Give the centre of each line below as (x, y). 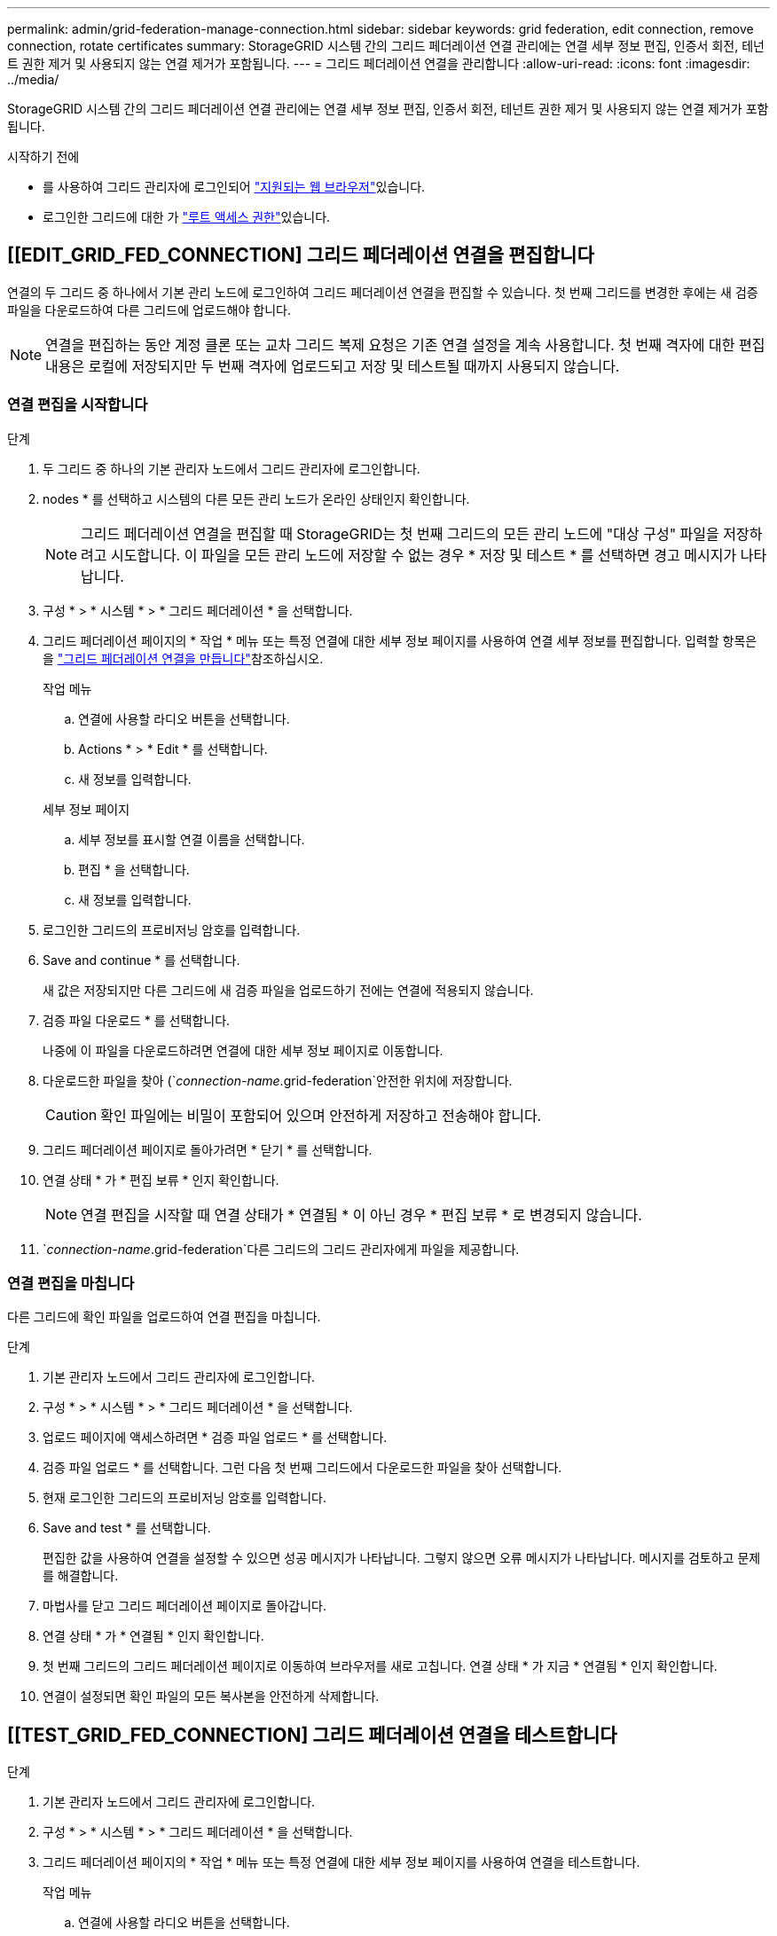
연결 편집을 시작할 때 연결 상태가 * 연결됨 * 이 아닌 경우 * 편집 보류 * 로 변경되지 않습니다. (361, 1215)
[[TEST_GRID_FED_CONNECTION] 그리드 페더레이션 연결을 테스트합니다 (312, 1735)
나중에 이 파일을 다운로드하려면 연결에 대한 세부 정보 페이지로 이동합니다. (243, 1050)
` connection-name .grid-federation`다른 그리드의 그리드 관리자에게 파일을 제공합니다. (281, 1249)
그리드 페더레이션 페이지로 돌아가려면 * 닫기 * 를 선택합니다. (208, 1149)
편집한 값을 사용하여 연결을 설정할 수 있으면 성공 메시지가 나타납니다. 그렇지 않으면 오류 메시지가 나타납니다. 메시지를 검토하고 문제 (402, 1558)
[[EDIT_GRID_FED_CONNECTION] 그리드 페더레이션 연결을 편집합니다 (301, 255)
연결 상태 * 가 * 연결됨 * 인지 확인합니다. (153, 1636)
